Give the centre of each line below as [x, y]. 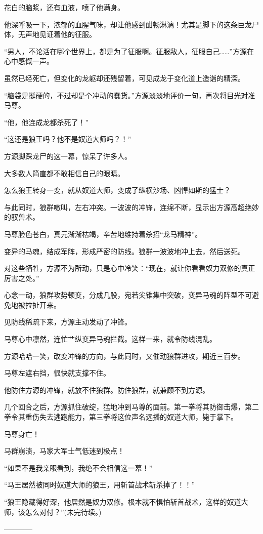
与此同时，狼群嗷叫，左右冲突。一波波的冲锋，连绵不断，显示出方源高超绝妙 [131, 207]
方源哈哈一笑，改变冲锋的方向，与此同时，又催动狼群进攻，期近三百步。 [124, 356]
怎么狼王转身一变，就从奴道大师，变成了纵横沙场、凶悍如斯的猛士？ [117, 190]
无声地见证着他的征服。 [57, 34]
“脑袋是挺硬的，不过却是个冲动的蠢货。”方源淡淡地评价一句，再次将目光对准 [130, 95]
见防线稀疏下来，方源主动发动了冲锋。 [68, 322]
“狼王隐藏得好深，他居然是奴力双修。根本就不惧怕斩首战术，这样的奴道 [123, 502]
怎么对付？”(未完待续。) [63, 511]
